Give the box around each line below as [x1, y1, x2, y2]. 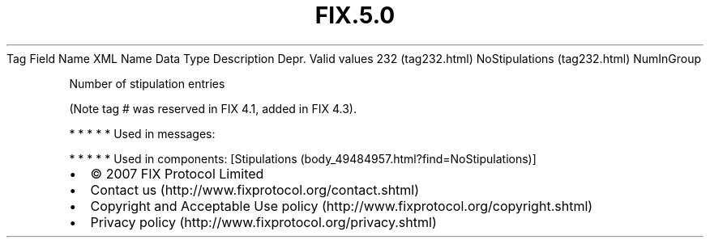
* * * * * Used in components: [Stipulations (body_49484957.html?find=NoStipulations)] [69, 151, 537, 166]
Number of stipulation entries [69, 76, 225, 90]
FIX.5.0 [314, 2, 396, 29]
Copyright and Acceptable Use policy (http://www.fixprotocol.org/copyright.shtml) [90, 197, 593, 214]
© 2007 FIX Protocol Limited [90, 165, 264, 182]
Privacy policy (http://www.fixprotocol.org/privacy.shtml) [90, 213, 437, 230]
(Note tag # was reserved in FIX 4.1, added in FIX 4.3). [69, 101, 357, 116]
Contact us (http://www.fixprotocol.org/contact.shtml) [90, 181, 420, 198]
